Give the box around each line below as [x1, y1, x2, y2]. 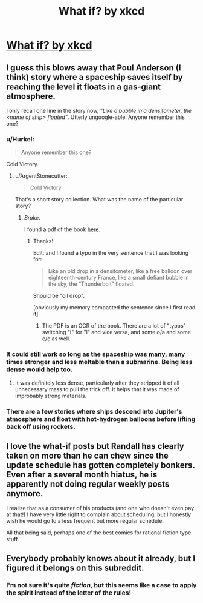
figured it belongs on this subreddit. [6, 562, 144, 573]
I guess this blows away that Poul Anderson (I [6, 62, 181, 73]
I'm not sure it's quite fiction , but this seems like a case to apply [6, 581, 197, 589]
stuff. [6, 536, 19, 543]
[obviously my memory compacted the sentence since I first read [33, 304, 196, 311]
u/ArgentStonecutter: [14, 172, 68, 180]
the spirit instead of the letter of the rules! [6, 588, 132, 597]
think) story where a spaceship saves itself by [6, 72, 183, 83]
